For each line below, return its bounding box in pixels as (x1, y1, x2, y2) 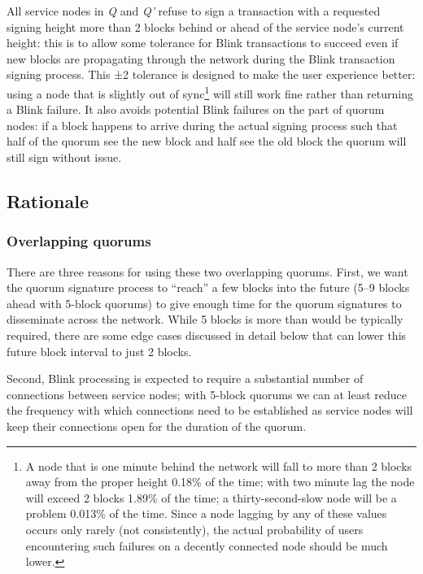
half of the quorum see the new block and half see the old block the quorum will (7, 133, 407, 150)
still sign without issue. (7, 149, 122, 165)
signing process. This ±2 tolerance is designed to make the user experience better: (7, 66, 416, 83)
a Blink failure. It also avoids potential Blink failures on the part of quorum (7, 101, 385, 118)
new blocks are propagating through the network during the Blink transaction (7, 50, 395, 67)
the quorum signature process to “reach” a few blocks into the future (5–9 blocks (7, 279, 410, 296)
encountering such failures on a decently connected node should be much (25, 537, 388, 554)
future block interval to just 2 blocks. (7, 342, 192, 359)
